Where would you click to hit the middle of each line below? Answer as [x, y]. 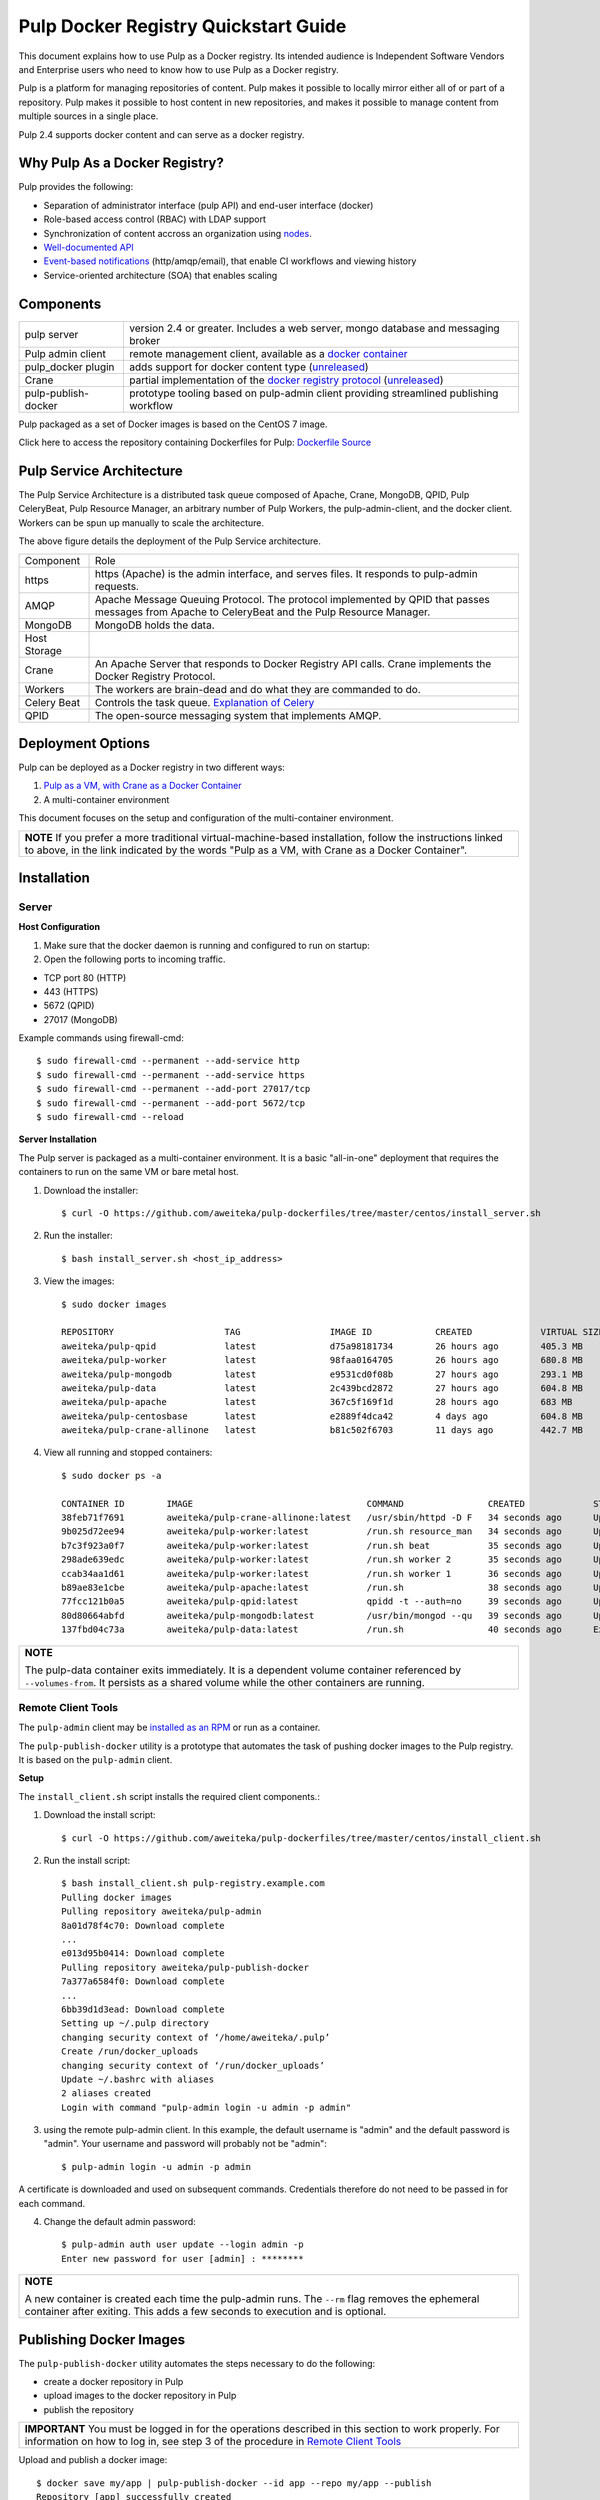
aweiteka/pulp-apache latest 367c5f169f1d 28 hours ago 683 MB [317, 1402]
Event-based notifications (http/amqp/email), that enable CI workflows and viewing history [230, 261]
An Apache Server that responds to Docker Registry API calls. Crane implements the [293, 663]
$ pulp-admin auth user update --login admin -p [182, 2244]
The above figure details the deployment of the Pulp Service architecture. [170, 541]
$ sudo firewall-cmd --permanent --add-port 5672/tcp [170, 1103]
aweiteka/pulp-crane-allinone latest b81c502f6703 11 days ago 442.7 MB [322, 1430]
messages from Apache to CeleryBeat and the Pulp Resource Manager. [262, 612]
